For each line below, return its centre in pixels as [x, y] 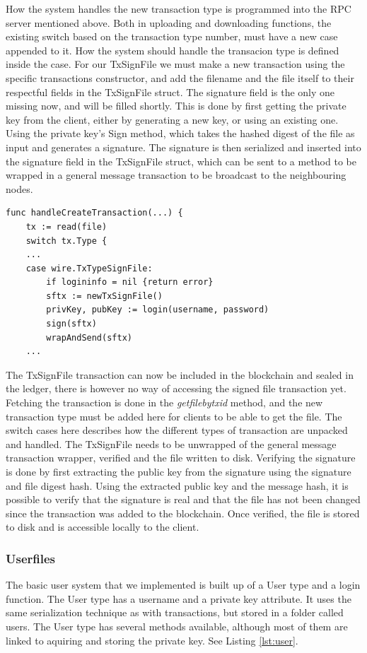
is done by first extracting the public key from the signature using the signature [179, 471]
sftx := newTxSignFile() [104, 296]
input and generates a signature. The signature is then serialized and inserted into [183, 147]
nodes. [19, 188]
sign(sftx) [71, 324]
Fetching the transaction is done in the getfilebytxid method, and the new [164, 402]
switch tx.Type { [66, 241]
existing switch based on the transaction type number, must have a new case [172, 36]
